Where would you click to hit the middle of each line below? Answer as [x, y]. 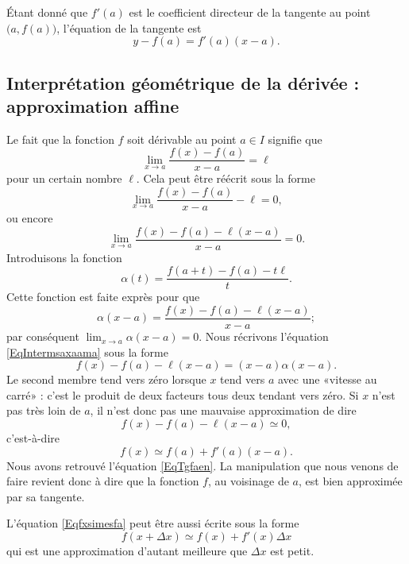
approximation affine [93, 105]
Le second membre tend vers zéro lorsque [106, 379]
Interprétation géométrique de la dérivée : [183, 82]
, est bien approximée [350, 481]
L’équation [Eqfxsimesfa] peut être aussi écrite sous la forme [153, 523]
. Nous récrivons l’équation [264, 336]
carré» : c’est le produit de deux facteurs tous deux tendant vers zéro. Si [183, 394]
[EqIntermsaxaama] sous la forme [87, 352]
